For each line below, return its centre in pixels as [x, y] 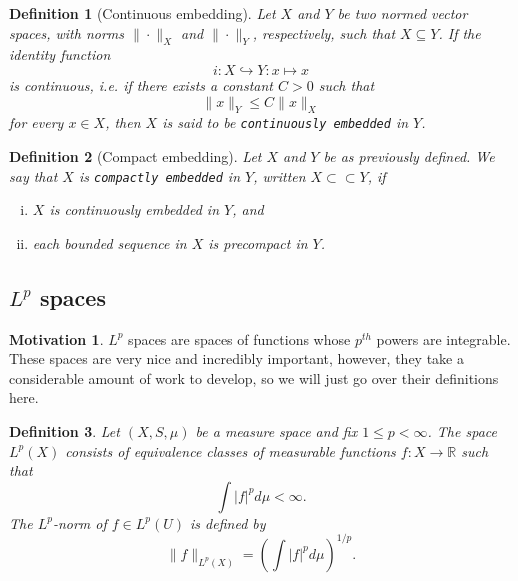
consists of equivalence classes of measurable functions [230, 450]
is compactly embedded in [159, 175]
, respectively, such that [324, 32]
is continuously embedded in [134, 209]
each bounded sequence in [109, 242]
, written [279, 175]
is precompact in [258, 242]
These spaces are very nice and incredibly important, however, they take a [236, 358]
